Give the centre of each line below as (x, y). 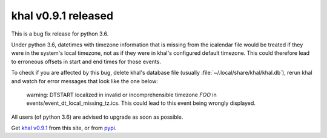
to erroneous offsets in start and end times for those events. (86, 61)
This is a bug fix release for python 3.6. (60, 34)
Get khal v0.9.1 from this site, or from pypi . (64, 128)
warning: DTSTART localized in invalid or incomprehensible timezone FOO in (122, 95)
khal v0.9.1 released (62, 16)
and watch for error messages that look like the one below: (85, 81)
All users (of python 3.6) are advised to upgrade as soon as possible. (97, 117)
